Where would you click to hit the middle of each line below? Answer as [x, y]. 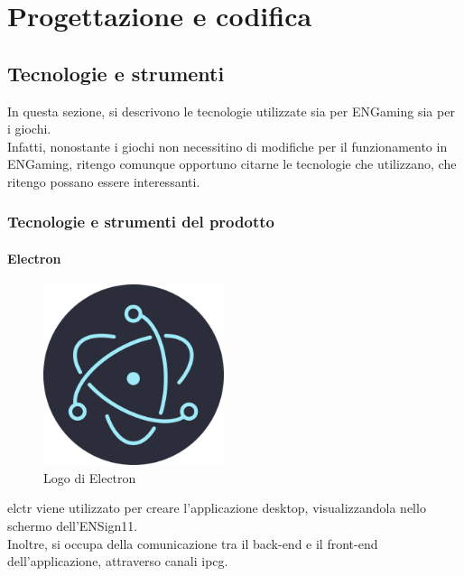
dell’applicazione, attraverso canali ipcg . [118, 561]
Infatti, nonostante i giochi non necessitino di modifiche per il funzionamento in [227, 146]
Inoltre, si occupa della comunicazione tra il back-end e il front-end [193, 543]
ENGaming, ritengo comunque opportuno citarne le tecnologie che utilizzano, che [232, 164]
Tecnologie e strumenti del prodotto [141, 222]
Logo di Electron [90, 477]
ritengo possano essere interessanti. [104, 181]
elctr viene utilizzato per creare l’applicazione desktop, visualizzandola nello [217, 508]
